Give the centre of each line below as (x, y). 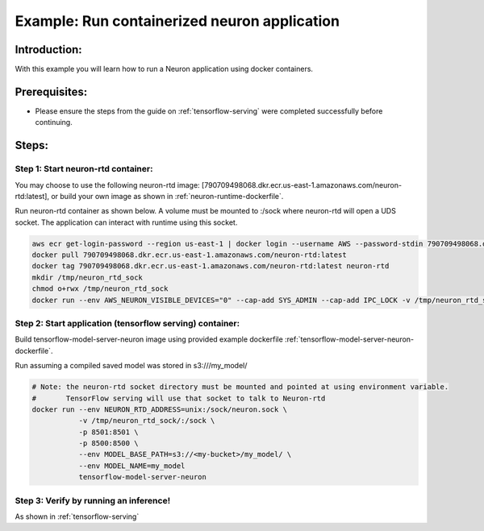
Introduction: (48, 50)
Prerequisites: (51, 91)
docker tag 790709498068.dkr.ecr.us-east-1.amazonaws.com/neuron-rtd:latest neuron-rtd (211, 266)
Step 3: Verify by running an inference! (93, 500)
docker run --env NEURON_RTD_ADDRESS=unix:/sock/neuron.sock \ (160, 409)
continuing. (54, 122)
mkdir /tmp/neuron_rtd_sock (87, 277)
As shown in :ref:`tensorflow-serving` (77, 516)
